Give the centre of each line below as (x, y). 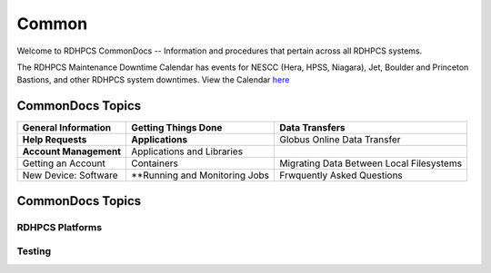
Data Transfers (312, 128)
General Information (67, 128)
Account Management (72, 151)
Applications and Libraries (187, 151)
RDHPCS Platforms (60, 227)
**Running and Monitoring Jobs (200, 175)
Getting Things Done (177, 128)
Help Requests (55, 140)
